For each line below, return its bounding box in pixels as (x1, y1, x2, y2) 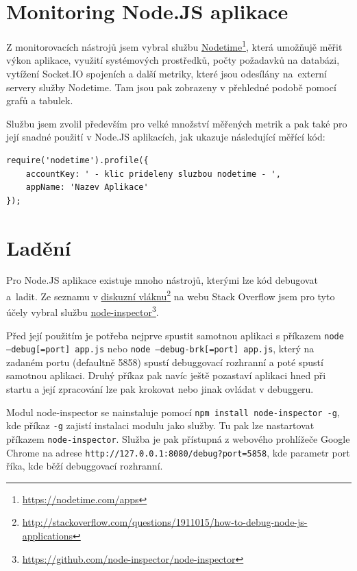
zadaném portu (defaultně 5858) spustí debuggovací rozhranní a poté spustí (6, 354, 323, 369)
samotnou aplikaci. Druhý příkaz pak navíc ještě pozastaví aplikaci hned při (6, 368, 326, 382)
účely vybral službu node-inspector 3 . (6, 303, 159, 319)
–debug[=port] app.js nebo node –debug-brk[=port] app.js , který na (6, 341, 315, 356)
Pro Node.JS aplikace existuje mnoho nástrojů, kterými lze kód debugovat (6, 273, 318, 287)
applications (22, 529, 73, 543)
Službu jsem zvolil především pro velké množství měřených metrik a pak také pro (6, 116, 347, 130)
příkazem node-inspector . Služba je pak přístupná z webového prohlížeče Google (6, 431, 350, 446)
